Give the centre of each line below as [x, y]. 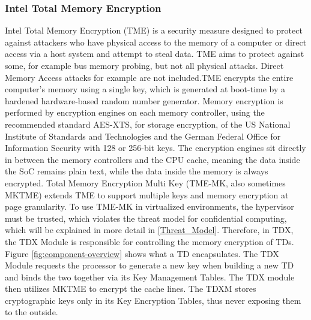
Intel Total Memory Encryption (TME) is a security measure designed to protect [154, 30]
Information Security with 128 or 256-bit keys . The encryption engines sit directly [155, 148]
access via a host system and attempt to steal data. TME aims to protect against [155, 54]
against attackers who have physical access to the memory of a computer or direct [156, 42]
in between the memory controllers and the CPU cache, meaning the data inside [152, 159]
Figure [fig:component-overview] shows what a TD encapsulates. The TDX [142, 253]
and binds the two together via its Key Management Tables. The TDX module [150, 277]
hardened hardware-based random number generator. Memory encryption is [144, 100]
